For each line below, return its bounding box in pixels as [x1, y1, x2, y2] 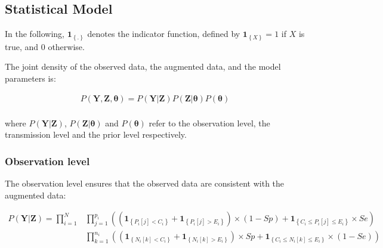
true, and [5, 40, 39, 52]
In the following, [5, 27, 64, 40]
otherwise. [48, 40, 85, 52]
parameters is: [5, 72, 56, 84]
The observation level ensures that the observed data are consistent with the [5, 176, 285, 189]
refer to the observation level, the [149, 116, 270, 129]
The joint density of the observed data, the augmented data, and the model [5, 60, 281, 73]
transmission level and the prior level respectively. [5, 128, 187, 141]
